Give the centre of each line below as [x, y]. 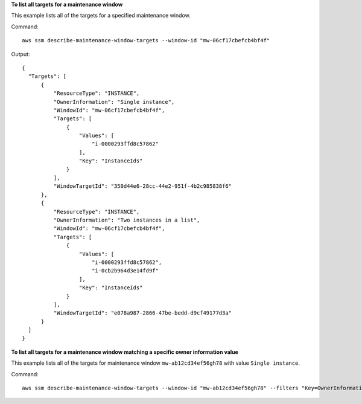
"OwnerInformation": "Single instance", [114, 102]
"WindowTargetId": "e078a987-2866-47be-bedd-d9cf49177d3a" [143, 313]
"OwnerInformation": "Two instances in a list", [127, 220]
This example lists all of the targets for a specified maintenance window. [101, 16]
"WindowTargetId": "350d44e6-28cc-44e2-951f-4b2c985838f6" [143, 186]
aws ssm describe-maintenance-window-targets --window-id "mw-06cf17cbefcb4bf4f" [146, 40]
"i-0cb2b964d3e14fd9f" [125, 271]
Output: [21, 54]
